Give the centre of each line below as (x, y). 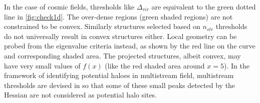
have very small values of (42, 65)
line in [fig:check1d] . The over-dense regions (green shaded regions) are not (118, 16)
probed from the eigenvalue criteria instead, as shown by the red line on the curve (130, 46)
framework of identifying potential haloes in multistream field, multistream (119, 75)
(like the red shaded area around (155, 65)
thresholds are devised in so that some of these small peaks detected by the (120, 85)
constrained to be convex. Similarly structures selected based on (102, 26)
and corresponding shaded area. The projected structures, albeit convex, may (122, 55)
